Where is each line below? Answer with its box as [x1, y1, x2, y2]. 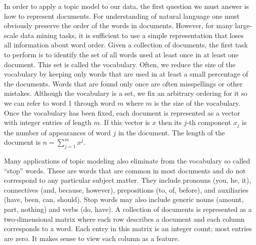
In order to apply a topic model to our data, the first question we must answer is [4, 1, 249, 11]
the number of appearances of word [4, 127, 111, 137]
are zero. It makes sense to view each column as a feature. [4, 233, 179, 243]
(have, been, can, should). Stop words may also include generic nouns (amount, [4, 194, 244, 204]
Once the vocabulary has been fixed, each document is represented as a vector [4, 107, 240, 118]
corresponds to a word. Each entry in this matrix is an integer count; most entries [4, 223, 252, 234]
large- [235, 20, 252, 31]
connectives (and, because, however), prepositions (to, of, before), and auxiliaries [4, 184, 249, 195]
